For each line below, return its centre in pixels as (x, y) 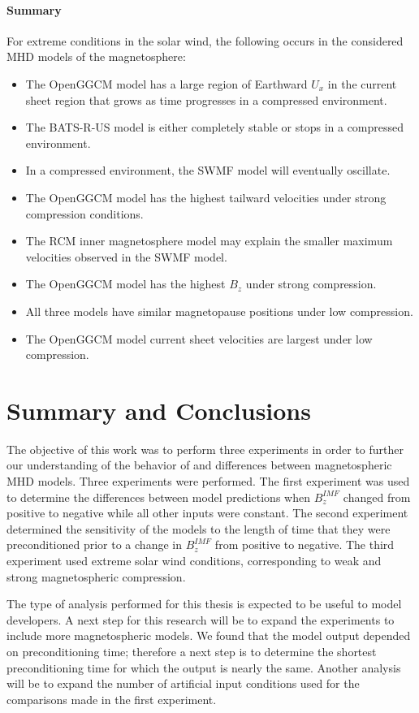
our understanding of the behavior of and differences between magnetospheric (199, 465)
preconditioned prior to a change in (94, 544)
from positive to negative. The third (305, 544)
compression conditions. (84, 213)
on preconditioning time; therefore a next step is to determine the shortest (192, 651)
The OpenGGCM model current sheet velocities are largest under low (199, 338)
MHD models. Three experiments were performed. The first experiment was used (208, 481)
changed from (377, 497)
